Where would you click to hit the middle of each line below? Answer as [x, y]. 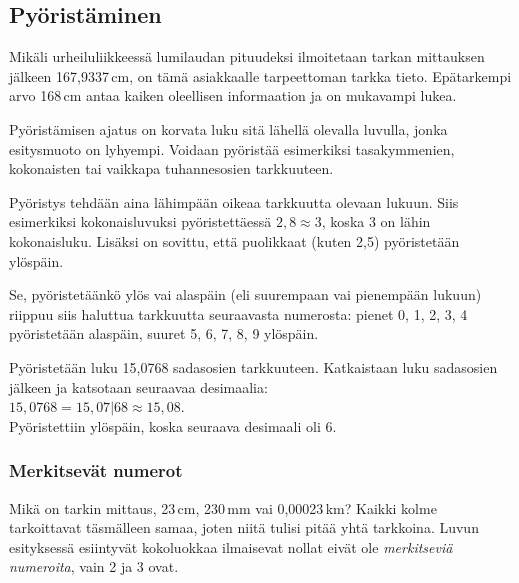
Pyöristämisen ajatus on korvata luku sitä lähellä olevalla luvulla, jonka [228, 128]
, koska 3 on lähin [376, 221]
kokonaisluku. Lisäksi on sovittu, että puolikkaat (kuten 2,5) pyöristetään [234, 240]
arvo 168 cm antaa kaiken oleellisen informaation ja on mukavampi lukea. [233, 95]
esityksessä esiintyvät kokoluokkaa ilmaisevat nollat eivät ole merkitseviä [231, 546]
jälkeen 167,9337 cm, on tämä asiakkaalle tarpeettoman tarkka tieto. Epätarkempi [260, 75]
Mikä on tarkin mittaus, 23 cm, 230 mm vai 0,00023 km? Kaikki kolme [223, 507]
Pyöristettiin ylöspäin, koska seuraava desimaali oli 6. [173, 425]
